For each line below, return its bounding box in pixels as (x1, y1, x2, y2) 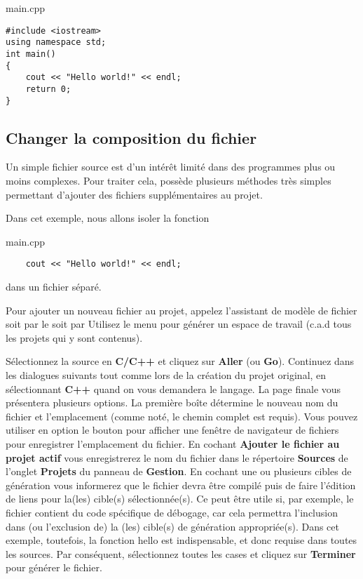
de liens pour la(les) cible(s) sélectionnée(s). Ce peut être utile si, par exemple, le (6, 491, 354, 506)
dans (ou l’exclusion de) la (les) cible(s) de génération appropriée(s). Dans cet (6, 519, 339, 533)
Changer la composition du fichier (6, 126, 257, 148)
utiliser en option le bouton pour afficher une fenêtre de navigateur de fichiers (6, 422, 339, 437)
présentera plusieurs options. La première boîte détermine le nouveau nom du (6, 395, 338, 410)
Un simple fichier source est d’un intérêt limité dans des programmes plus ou (6, 159, 336, 174)
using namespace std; (6, 37, 107, 48)
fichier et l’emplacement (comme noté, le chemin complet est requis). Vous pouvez (6, 408, 358, 423)
